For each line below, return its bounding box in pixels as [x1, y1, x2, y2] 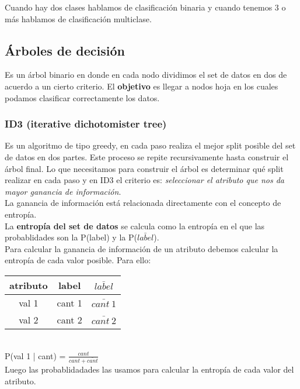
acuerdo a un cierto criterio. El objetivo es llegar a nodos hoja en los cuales [5, 80, 278, 92]
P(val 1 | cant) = [5, 349, 66, 362]
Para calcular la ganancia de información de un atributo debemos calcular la [5, 242, 278, 254]
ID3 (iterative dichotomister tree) [5, 116, 167, 131]
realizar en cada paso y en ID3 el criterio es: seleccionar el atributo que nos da [5, 174, 284, 186]
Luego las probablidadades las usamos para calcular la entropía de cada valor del [5, 363, 294, 376]
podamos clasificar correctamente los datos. [5, 91, 160, 104]
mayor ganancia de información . [5, 185, 121, 197]
